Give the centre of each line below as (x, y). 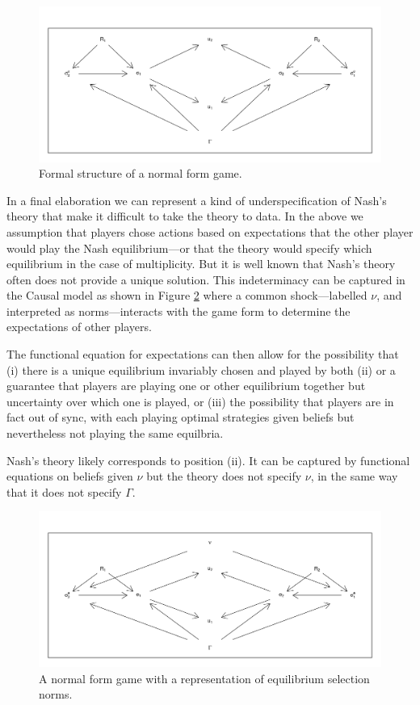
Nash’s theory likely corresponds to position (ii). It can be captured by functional (208, 460)
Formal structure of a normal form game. (141, 173)
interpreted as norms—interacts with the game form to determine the (178, 311)
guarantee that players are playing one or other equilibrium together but (186, 386)
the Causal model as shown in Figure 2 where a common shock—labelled (187, 295)
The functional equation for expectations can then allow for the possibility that (203, 354)
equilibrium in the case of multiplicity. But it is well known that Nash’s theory (201, 264)
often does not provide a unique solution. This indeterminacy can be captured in (206, 279)
